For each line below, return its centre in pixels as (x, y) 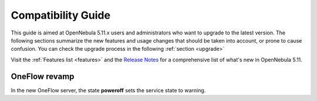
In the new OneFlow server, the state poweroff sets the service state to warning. (108, 90)
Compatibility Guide (61, 15)
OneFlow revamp (43, 76)
